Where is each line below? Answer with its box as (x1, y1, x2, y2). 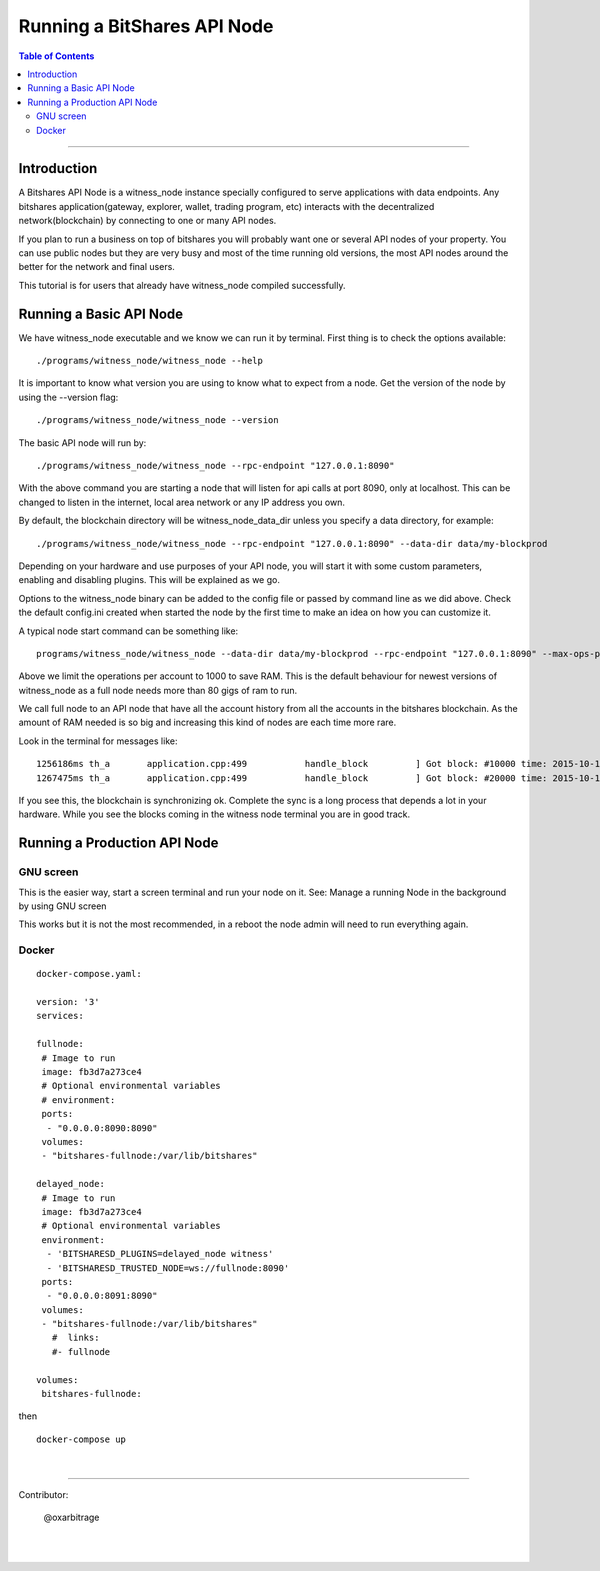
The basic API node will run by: (18, 436, 147, 449)
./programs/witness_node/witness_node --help (36, 355, 264, 367)
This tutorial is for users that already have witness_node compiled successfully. (18, 279, 346, 291)
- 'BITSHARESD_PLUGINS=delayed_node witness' (46, 1248, 274, 1260)
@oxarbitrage (43, 1511, 100, 1523)
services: (36, 1010, 84, 1022)
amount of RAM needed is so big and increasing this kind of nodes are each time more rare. (18, 716, 397, 729)
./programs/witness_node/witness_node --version (36, 415, 279, 426)
